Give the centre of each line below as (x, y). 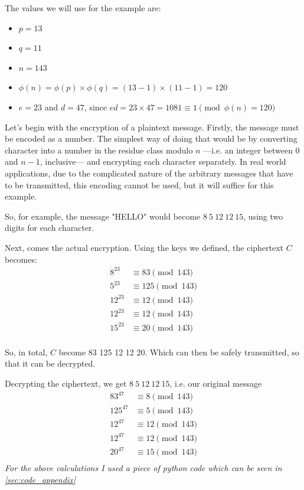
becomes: (21, 259)
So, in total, (26, 352)
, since (96, 107)
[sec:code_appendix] (40, 479)
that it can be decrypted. (50, 363)
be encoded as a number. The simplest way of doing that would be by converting (151, 138)
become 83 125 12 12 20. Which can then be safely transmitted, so (179, 352)
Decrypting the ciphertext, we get (66, 383)
